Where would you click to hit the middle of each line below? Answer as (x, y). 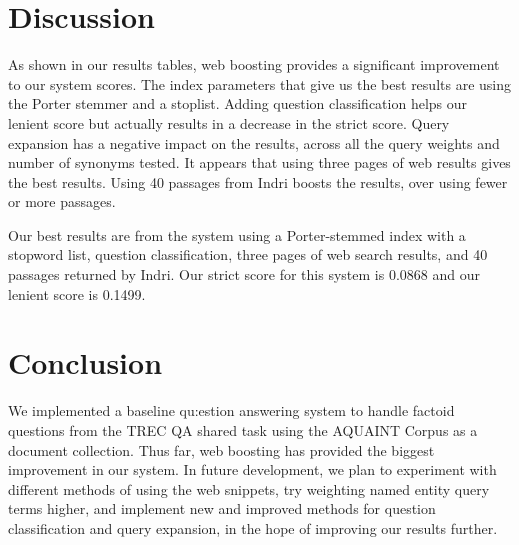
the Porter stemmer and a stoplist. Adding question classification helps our (238, 103)
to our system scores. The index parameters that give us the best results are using (259, 83)
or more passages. (62, 201)
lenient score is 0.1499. (77, 293)
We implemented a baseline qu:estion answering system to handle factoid (231, 410)
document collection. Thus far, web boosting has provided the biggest (221, 449)
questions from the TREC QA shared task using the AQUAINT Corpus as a (243, 429)
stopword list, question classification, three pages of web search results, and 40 (248, 254)
